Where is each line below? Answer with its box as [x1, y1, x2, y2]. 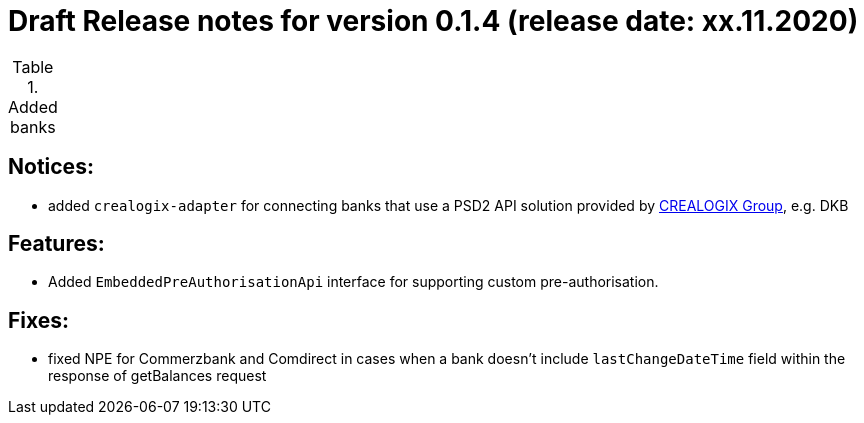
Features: [8, 231, 105, 257]
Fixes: [8, 307, 70, 333]
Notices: [8, 154, 94, 180]
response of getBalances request [48, 367, 267, 385]
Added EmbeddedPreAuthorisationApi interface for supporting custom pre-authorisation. [48, 273, 659, 291]
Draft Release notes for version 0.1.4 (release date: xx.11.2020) [8, 4, 859, 38]
